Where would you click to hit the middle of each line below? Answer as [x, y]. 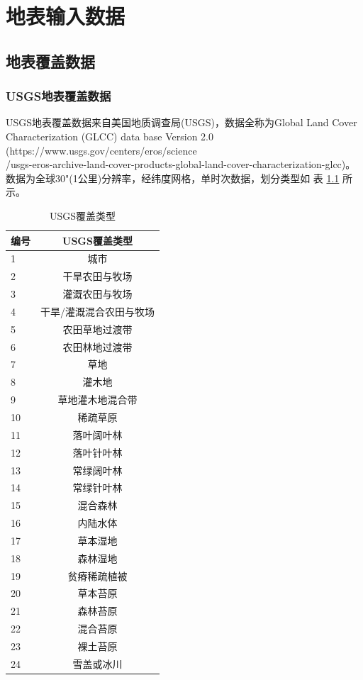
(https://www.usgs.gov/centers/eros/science [101, 150]
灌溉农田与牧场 [97, 294]
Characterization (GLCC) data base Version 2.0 [110, 136]
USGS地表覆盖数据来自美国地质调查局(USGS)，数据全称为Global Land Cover [181, 122]
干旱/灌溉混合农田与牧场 [97, 311]
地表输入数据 [66, 16]
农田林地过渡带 [97, 346]
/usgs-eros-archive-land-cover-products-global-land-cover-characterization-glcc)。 [181, 164]
